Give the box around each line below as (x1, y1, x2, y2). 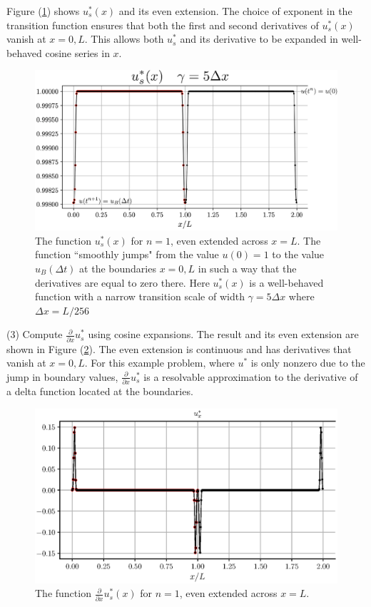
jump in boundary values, (6, 369, 118, 384)
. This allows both (84, 31, 164, 46)
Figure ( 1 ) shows (6, 4, 80, 18)
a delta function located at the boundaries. (6, 384, 193, 399)
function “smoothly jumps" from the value (35, 247, 219, 262)
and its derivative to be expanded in (180, 31, 338, 46)
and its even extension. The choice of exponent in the (118, 4, 352, 18)
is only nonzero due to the (250, 355, 365, 370)
